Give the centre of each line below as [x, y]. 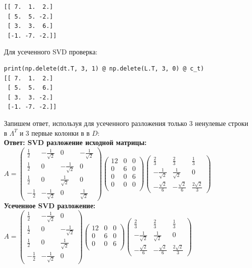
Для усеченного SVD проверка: [51, 52]
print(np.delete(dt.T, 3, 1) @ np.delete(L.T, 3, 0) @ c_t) [104, 68]
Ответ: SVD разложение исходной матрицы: [76, 142]
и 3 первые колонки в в [55, 133]
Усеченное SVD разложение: [50, 205]
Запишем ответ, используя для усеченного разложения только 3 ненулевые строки [126, 123]
